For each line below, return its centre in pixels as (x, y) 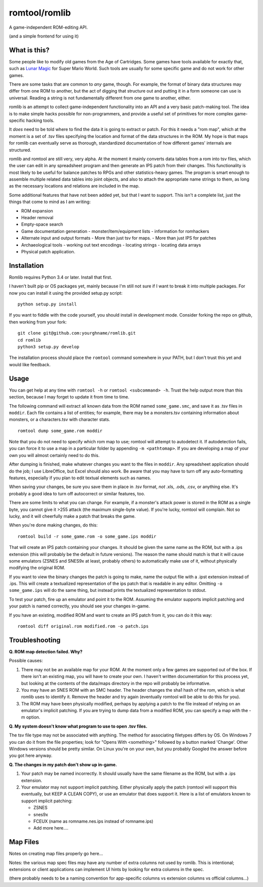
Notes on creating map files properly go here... (56, 854)
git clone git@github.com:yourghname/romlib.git (77, 333)
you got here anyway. (31, 755)
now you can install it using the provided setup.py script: (66, 293)
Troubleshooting (35, 640)
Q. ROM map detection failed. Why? (46, 651)
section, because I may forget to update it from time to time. (69, 397)
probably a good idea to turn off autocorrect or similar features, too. (77, 493)
